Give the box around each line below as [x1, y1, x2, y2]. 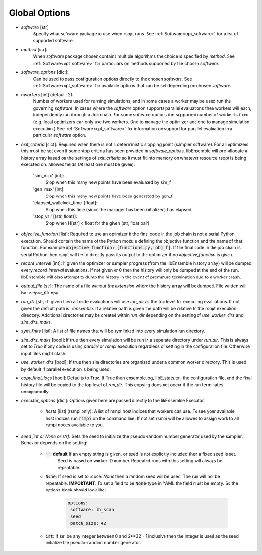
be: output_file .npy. [21, 290, 60, 295]
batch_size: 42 [70, 521, 107, 526]
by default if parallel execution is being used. [21, 366, 111, 372]
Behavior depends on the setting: [21, 440, 88, 446]
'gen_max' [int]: [33, 186, 65, 192]
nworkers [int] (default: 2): [21, 92, 74, 98]
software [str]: [21, 24, 50, 30]
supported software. [33, 38, 74, 44]
